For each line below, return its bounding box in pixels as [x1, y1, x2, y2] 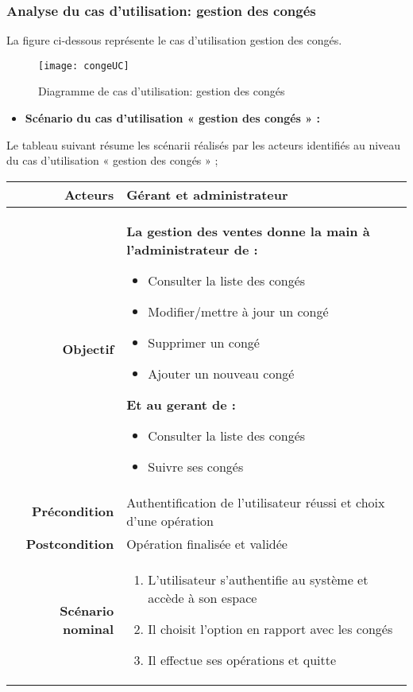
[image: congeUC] [38, 60, 129, 72]
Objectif [62, 339, 114, 358]
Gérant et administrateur [126, 185, 288, 204]
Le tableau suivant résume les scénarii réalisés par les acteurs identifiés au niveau [6, 136, 401, 153]
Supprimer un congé [148, 332, 260, 352]
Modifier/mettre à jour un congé [148, 301, 329, 321]
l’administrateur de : [126, 239, 258, 259]
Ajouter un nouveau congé [148, 363, 295, 383]
